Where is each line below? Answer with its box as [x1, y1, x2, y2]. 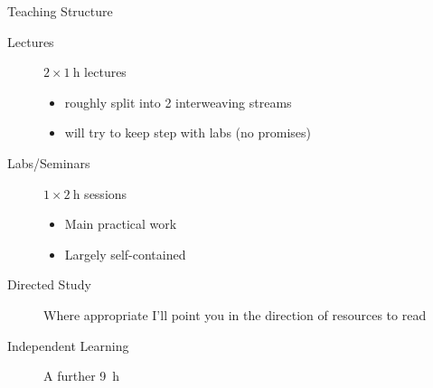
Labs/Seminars [7, 153, 90, 172]
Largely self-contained [64, 244, 186, 263]
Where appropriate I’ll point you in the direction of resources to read [43, 305, 427, 324]
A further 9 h [43, 366, 120, 385]
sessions [84, 184, 127, 203]
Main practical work [64, 214, 177, 233]
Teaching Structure [7, 2, 113, 20]
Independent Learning [7, 336, 129, 355]
